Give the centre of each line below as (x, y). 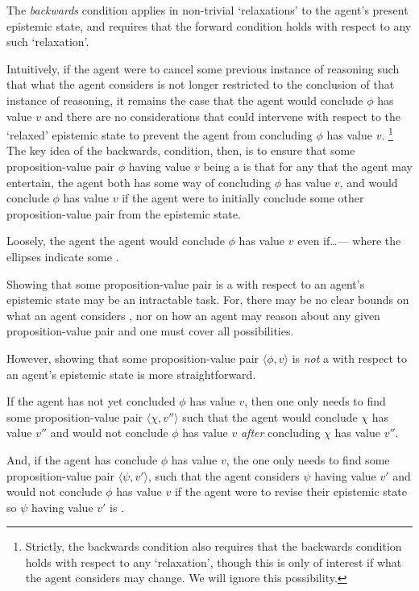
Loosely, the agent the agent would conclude (116, 241)
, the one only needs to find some (308, 459)
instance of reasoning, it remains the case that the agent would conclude (185, 100)
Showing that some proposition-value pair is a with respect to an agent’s (186, 283)
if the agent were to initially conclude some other (243, 198)
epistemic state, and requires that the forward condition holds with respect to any (209, 25)
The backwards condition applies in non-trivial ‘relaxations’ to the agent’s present (207, 10)
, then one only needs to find (315, 401)
